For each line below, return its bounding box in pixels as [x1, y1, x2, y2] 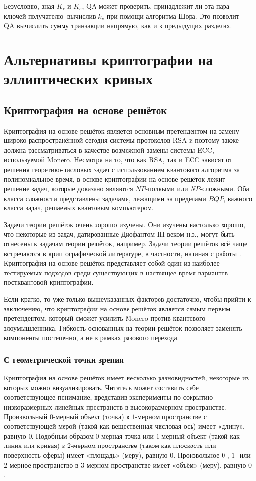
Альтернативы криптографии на [4, 49, 213, 69]
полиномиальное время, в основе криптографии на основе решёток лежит [4, 173, 225, 184]
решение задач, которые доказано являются [4, 183, 133, 194]
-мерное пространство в [7, 459, 79, 470]
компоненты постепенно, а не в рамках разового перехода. [4, 332, 179, 343]
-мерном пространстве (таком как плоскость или [70, 440, 216, 450]
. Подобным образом [32, 430, 94, 441]
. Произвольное [173, 449, 220, 460]
